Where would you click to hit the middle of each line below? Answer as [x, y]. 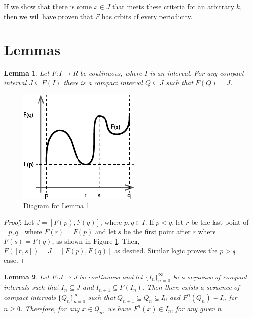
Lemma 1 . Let [27, 73]
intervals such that [31, 287]
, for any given [193, 308]
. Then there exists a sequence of [191, 287]
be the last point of [220, 222]
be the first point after [157, 231]
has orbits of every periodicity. [147, 16]
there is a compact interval [103, 82]
